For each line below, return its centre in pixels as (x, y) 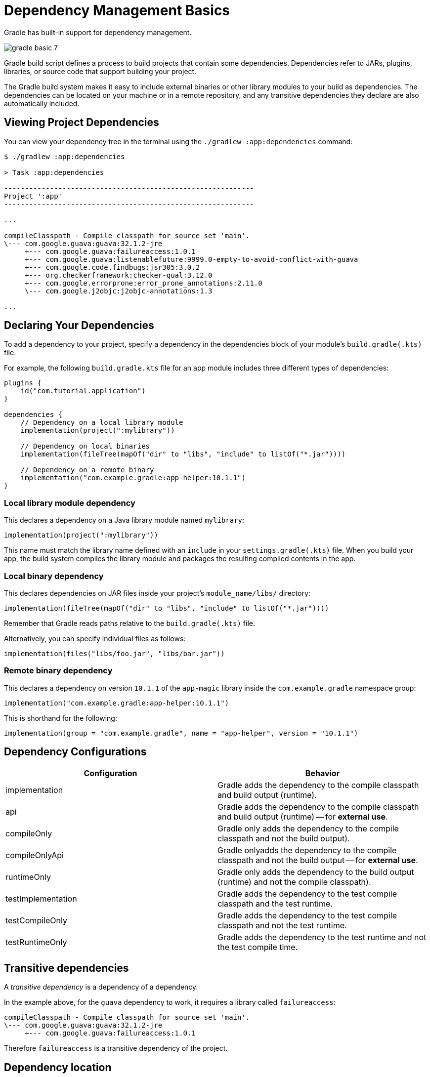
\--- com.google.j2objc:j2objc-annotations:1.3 (119, 291)
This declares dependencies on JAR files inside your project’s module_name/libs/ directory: (157, 593)
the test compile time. (258, 947)
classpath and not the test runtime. (282, 925)
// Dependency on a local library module (102, 423)
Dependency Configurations (75, 752)
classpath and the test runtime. (275, 903)
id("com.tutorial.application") (83, 391)
